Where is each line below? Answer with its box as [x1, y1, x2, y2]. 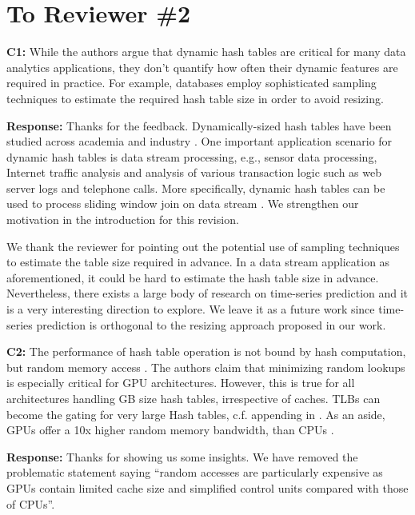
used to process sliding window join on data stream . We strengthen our [6, 195, 359, 212]
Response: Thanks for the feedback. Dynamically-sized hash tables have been [6, 117, 392, 134]
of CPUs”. [6, 495, 55, 512]
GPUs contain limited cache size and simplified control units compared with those [6, 479, 409, 496]
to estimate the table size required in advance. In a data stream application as [6, 254, 390, 270]
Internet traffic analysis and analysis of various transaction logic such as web [6, 164, 381, 181]
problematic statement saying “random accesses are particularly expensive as [6, 464, 383, 481]
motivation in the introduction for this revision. [6, 211, 239, 228]
